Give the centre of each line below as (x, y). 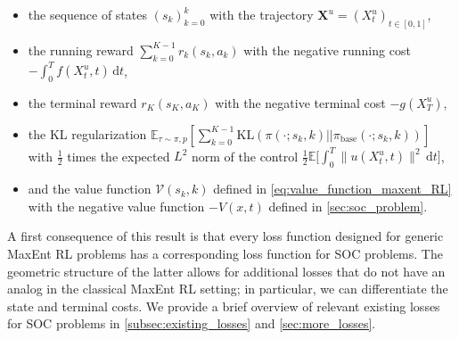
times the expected (119, 156)
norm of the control (245, 156)
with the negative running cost (327, 50)
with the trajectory (262, 14)
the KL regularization (87, 133)
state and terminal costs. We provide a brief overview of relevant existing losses (224, 306)
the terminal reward (82, 102)
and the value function (90, 189)
